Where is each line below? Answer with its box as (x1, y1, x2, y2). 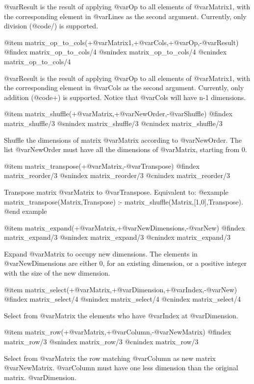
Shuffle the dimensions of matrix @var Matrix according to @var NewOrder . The (4, 134, 242, 145)
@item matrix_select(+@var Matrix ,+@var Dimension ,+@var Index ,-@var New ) (4, 284, 237, 294)
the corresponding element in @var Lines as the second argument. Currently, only (4, 11, 247, 21)
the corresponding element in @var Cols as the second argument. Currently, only (4, 82, 244, 93)
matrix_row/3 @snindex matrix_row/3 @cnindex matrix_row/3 (4, 336, 199, 347)
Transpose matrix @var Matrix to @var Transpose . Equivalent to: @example (4, 186, 229, 197)
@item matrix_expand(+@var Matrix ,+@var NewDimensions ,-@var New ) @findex (4, 222, 245, 232)
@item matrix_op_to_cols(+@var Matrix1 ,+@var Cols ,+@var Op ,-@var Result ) (4, 37, 239, 47)
